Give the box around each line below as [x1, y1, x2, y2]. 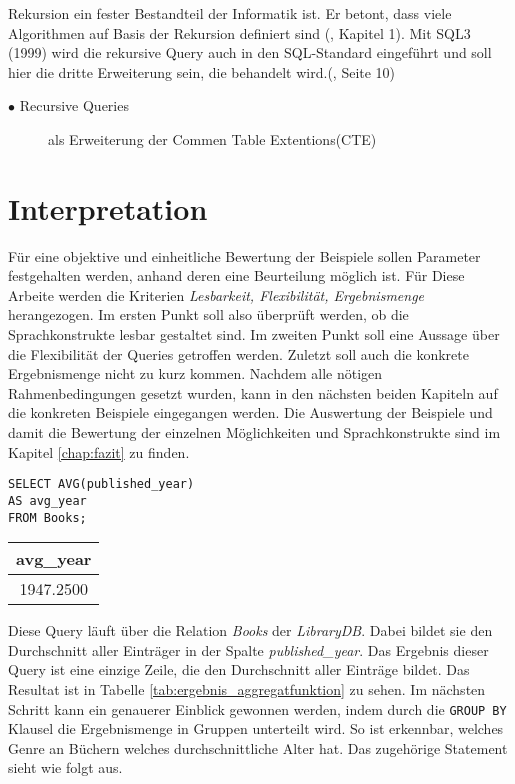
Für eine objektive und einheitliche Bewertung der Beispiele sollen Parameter [8, 245, 481, 266]
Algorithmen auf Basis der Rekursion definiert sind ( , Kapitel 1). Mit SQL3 [8, 22, 471, 43]
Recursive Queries [19, 95, 129, 116]
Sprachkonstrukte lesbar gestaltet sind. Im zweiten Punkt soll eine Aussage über [8, 324, 500, 345]
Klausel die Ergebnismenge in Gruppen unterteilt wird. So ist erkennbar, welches [8, 718, 504, 739]
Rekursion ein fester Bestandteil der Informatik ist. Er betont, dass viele [8, 3, 452, 23]
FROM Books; [8, 510, 87, 525]
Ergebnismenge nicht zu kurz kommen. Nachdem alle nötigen [8, 363, 383, 384]
